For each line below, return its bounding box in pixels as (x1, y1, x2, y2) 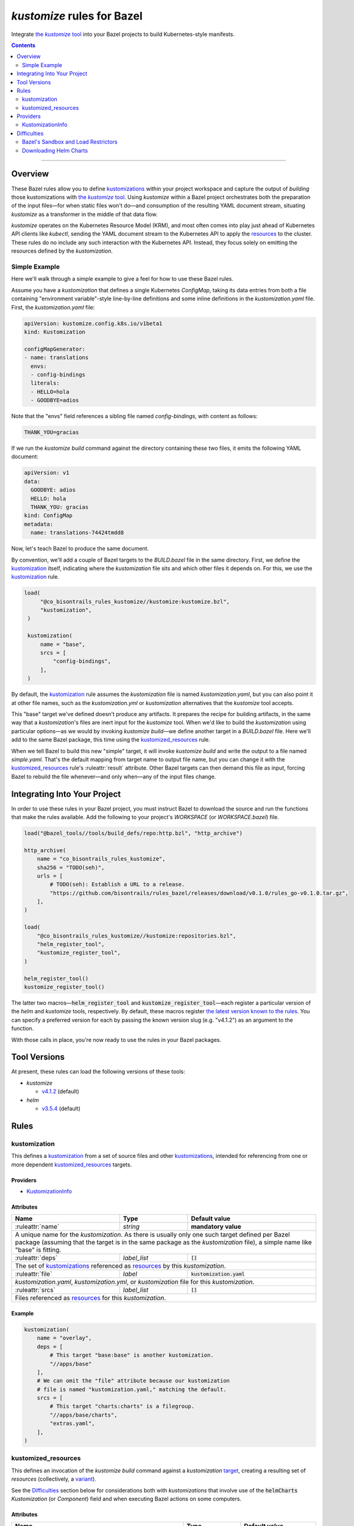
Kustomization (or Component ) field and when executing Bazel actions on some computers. (11, 1495, 242, 1502)
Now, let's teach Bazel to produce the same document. (11, 545, 149, 552)
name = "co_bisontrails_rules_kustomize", (37, 855, 166, 862)
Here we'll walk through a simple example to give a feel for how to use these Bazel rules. (11, 275, 234, 283)
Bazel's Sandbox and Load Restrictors (22, 138, 118, 146)
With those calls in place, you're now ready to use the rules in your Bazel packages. (11, 1036, 222, 1043)
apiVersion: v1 (24, 469, 69, 476)
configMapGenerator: (24, 345, 85, 352)
